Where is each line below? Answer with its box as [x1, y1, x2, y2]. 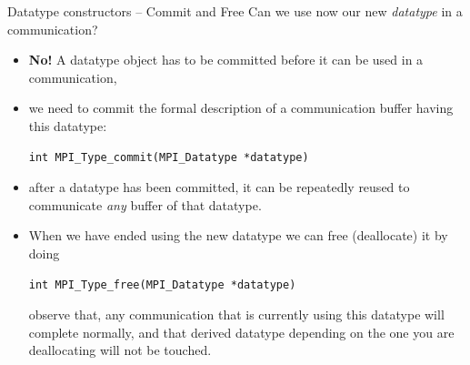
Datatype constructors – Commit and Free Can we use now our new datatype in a [7, 2, 463, 20]
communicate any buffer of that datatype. [28, 195, 262, 214]
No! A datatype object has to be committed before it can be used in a [28, 50, 424, 69]
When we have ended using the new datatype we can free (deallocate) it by [28, 226, 448, 245]
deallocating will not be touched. [28, 340, 212, 360]
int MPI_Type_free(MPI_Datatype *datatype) [28, 278, 296, 291]
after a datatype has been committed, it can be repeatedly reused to [28, 177, 410, 197]
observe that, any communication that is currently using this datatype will [28, 305, 445, 324]
